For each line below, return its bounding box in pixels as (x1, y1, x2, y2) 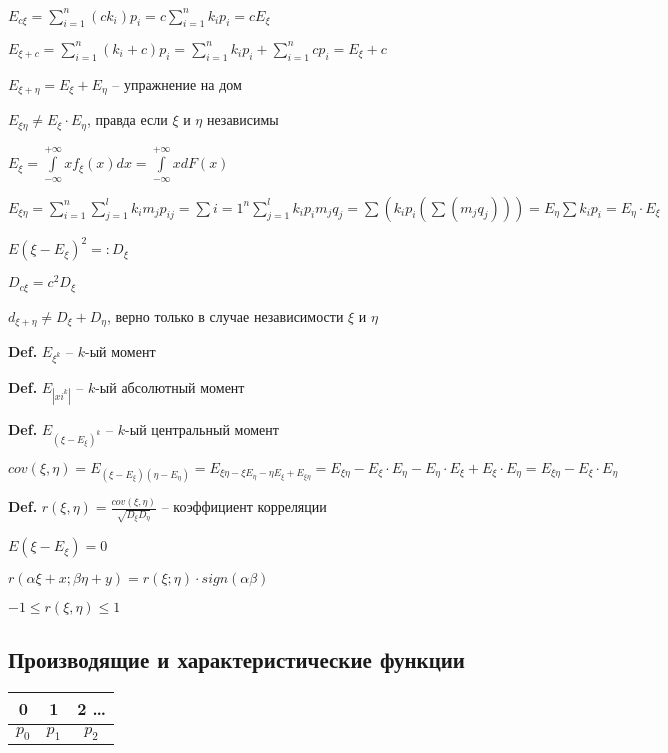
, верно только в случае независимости (107, 305, 344, 326)
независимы (206, 109, 279, 130)
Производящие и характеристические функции (8, 644, 465, 675)
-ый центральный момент (125, 419, 279, 440)
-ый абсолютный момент (95, 376, 245, 397)
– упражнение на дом (112, 73, 242, 94)
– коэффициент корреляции (161, 496, 327, 517)
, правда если (86, 109, 168, 130)
